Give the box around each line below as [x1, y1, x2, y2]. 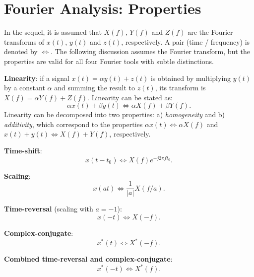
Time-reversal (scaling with [4, 204, 93, 214]
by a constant [4, 82, 45, 93]
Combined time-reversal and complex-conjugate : [4, 254, 173, 264]
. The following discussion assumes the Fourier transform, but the [51, 46, 250, 57]
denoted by [4, 46, 38, 57]
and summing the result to [54, 82, 135, 93]
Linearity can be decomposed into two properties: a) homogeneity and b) [4, 109, 225, 120]
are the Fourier [188, 27, 233, 37]
